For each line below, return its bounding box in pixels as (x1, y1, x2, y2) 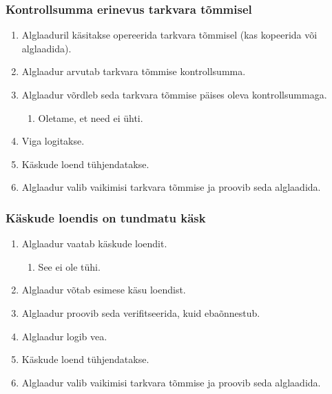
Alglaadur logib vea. (21, 329, 107, 343)
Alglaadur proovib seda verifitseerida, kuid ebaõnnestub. (21, 305, 260, 320)
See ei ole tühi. (38, 259, 101, 273)
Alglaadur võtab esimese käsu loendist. (21, 282, 186, 297)
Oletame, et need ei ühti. (38, 110, 143, 125)
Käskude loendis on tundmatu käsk (6, 209, 206, 226)
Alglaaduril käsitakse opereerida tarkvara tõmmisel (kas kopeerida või (21, 28, 318, 42)
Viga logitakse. (21, 134, 85, 148)
